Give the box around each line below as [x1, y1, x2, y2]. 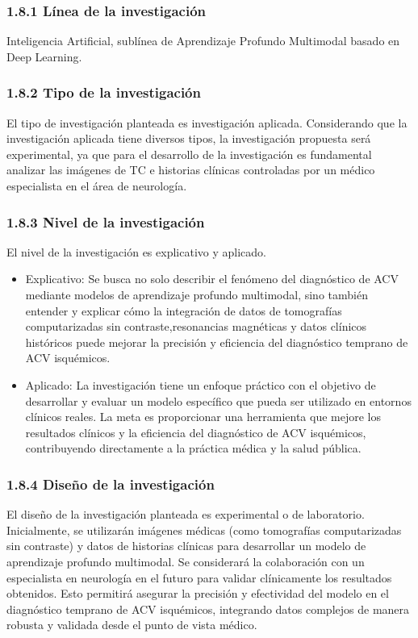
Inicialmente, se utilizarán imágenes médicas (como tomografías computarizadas [6, 521, 402, 538]
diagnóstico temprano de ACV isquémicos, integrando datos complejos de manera [6, 600, 410, 617]
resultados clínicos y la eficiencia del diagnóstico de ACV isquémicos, [25, 423, 366, 440]
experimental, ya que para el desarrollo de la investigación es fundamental [6, 145, 372, 162]
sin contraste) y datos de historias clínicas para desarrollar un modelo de [6, 537, 366, 554]
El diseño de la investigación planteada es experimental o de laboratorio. [6, 506, 365, 523]
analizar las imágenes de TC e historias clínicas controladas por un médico [6, 161, 375, 178]
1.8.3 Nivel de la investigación [6, 211, 205, 231]
